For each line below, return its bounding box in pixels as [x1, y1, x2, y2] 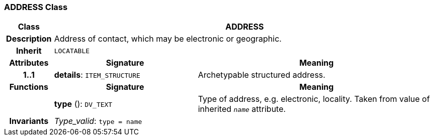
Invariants [9, 116, 49, 126]
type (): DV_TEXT [54, 99, 113, 109]
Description [6, 34, 52, 44]
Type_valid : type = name [54, 116, 142, 126]
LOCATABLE [54, 47, 90, 55]
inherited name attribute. [198, 104, 286, 114]
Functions [9, 82, 48, 92]
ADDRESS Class [4, 2, 68, 12]
